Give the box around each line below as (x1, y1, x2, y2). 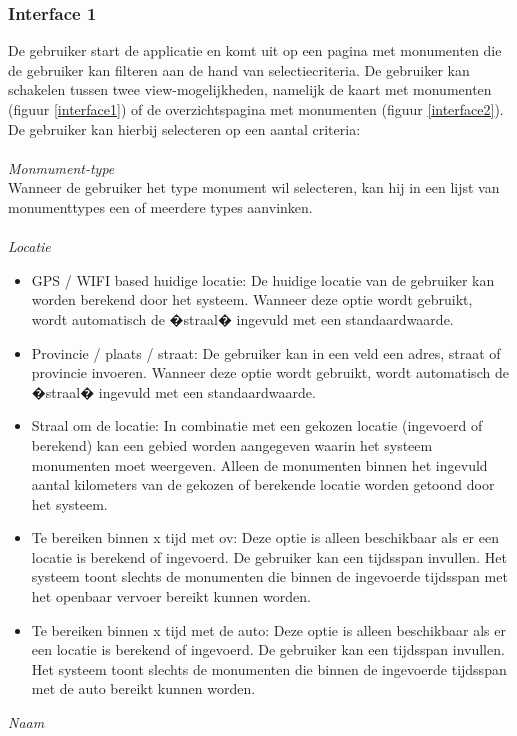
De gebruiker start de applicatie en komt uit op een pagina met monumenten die (8, 40, 502, 61)
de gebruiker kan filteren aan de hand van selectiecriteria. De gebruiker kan (8, 59, 470, 80)
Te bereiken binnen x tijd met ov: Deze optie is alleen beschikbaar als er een (31, 527, 499, 548)
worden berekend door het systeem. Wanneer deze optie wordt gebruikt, (31, 289, 473, 310)
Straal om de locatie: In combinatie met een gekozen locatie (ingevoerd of (31, 415, 483, 436)
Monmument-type (8, 157, 115, 178)
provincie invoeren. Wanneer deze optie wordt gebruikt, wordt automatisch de (31, 362, 509, 383)
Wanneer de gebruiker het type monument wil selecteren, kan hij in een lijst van (8, 177, 500, 198)
